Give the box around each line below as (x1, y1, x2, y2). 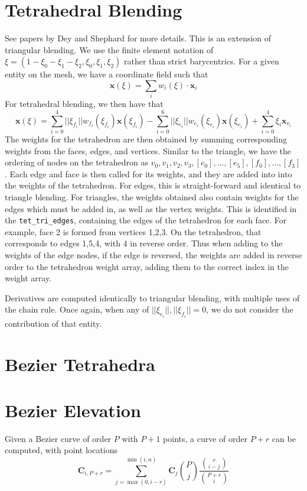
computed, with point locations (5, 444, 118, 456)
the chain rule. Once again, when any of (5, 303, 149, 316)
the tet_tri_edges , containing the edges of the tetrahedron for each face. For (5, 214, 287, 226)
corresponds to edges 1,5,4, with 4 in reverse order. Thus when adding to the (5, 237, 283, 249)
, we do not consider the (206, 303, 293, 316)
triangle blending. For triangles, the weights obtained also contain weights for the (5, 190, 299, 203)
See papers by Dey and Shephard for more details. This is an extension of (5, 32, 272, 44)
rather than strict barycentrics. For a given (123, 55, 279, 67)
